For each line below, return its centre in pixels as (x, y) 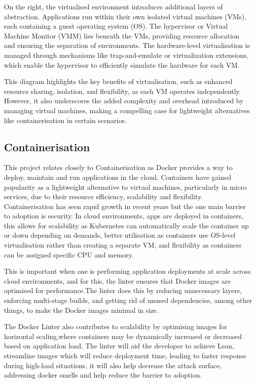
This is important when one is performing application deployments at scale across (128, 271)
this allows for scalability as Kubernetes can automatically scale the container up (127, 225)
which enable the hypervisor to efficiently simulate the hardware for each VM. (122, 64)
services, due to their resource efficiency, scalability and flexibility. (103, 196)
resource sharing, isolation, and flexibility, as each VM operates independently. (123, 91)
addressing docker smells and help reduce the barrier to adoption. (103, 375)
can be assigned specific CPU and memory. (69, 254)
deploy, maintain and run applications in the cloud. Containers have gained (118, 177)
